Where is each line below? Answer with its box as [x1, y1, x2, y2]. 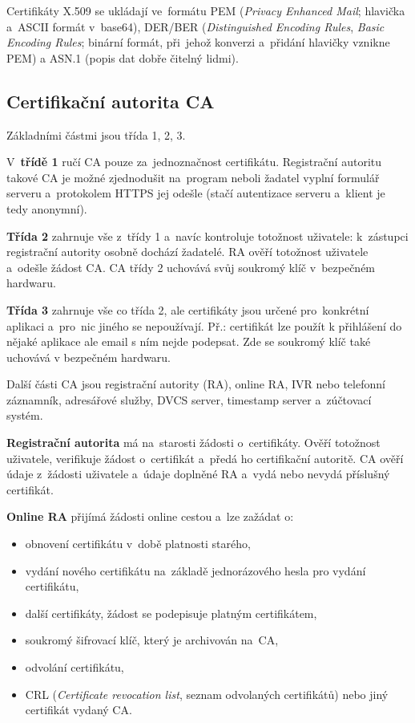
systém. [6, 407, 43, 424]
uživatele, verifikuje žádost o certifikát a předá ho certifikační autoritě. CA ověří [6, 449, 404, 466]
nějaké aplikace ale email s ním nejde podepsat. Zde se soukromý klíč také [6, 333, 371, 350]
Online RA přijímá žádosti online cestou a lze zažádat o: [6, 508, 294, 525]
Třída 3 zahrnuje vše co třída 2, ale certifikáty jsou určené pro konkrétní [6, 301, 369, 318]
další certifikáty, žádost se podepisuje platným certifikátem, [25, 604, 317, 621]
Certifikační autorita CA [6, 88, 215, 113]
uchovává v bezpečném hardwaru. [6, 348, 171, 365]
